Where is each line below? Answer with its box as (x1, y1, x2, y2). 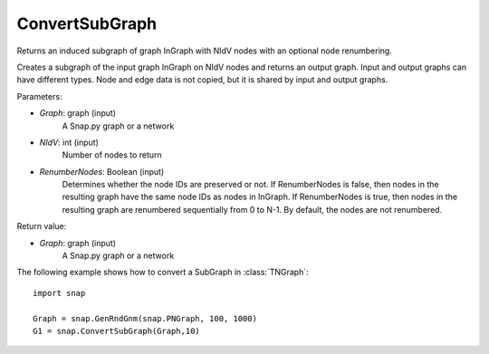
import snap (33, 288, 86, 298)
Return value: (16, 221, 67, 232)
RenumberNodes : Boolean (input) (39, 166, 165, 177)
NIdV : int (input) (39, 137, 100, 148)
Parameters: (16, 91, 62, 101)
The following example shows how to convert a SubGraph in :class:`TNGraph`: (16, 267, 310, 278)
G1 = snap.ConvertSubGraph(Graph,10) (33, 326, 201, 336)
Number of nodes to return (62, 149, 162, 160)
